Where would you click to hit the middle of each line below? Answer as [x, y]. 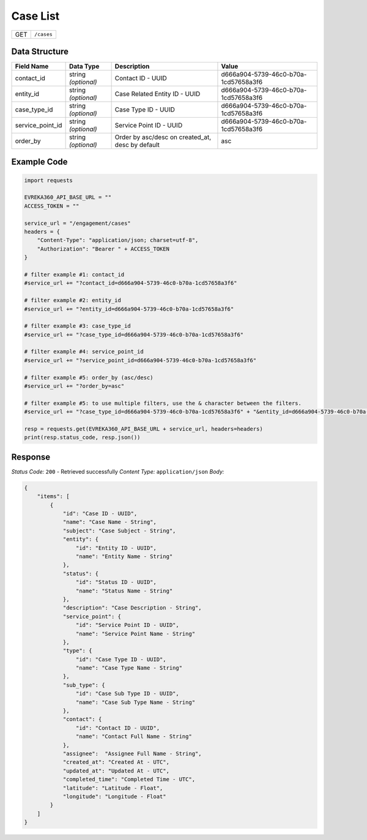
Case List [35, 16]
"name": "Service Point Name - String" [135, 634]
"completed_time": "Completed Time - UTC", [129, 779]
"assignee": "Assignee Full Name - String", [132, 753]
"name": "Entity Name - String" [124, 557]
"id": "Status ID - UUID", [116, 582]
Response [31, 457]
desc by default [137, 145]
